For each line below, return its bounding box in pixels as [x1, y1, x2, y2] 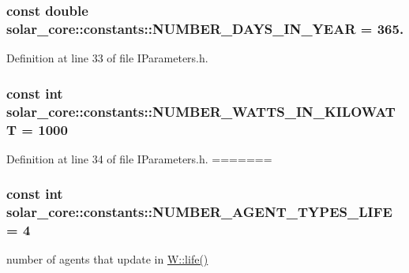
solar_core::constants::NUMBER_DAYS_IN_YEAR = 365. [6, 18, 404, 38]
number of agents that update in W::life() [6, 251, 208, 267]
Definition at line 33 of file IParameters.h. [6, 50, 208, 66]
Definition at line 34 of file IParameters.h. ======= [6, 150, 272, 166]
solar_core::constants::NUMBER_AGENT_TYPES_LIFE [6, 202, 392, 222]
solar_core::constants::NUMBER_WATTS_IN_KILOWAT [6, 101, 396, 121]
